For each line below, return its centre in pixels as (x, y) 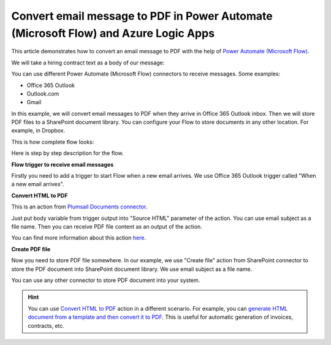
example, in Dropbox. (38, 131)
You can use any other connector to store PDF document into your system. (106, 280)
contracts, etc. (46, 325)
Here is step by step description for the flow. (67, 153)
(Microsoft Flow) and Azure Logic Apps (113, 33)
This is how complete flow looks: (53, 142)
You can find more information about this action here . (79, 238)
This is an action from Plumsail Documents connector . (79, 207)
